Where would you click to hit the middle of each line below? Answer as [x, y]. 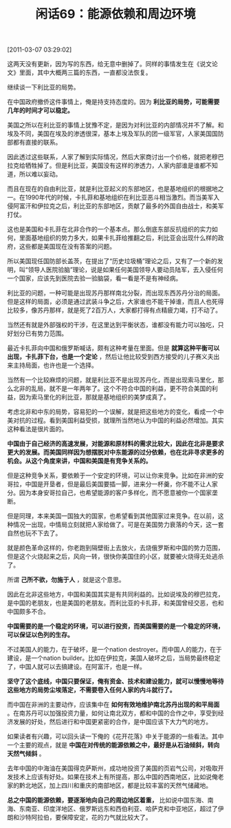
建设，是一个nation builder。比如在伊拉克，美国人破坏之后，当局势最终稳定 [114, 658]
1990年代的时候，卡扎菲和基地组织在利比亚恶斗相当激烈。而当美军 [119, 198]
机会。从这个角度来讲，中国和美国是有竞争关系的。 [79, 461]
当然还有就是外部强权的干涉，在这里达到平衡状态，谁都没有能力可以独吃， [112, 325]
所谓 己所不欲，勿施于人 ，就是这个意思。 [66, 580]
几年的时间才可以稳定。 [40, 110]
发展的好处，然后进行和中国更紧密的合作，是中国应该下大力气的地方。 [112, 722]
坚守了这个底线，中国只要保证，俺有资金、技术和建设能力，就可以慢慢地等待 [115, 681]
